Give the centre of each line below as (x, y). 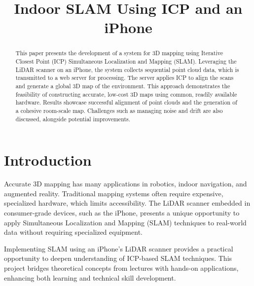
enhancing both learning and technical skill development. (90, 277)
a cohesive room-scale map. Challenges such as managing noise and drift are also (119, 110)
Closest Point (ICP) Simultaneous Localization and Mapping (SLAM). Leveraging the (126, 61)
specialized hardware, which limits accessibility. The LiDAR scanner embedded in (127, 203)
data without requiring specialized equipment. (73, 232)
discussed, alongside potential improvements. (73, 119)
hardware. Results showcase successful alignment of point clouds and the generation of (126, 102)
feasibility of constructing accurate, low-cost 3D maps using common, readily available (126, 94)
